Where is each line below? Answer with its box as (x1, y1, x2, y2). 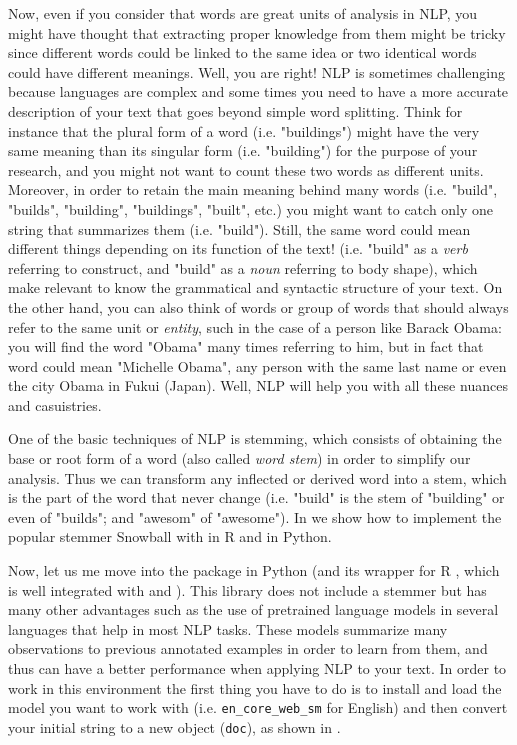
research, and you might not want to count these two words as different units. (8, 159, 484, 180)
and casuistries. (8, 394, 102, 415)
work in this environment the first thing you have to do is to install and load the (8, 677, 502, 698)
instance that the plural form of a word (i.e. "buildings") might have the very (8, 120, 480, 141)
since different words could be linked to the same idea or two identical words (8, 42, 477, 63)
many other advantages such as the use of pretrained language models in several (8, 599, 499, 620)
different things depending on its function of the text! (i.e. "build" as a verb (8, 238, 468, 259)
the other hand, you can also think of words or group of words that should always (8, 296, 509, 317)
